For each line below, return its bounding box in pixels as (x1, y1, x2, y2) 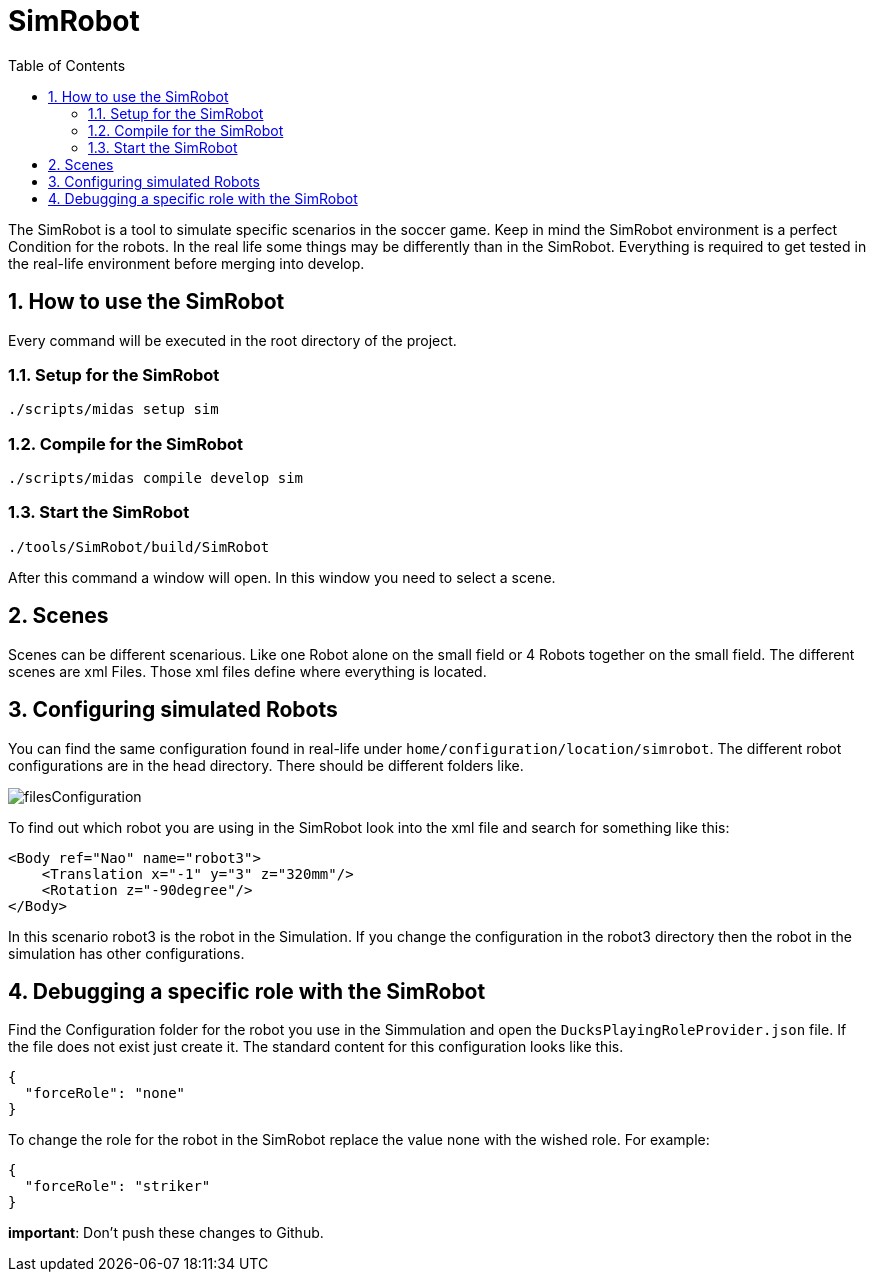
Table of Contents (8, 56, 126, 74)
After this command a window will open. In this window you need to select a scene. (8, 568, 556, 586)
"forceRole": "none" (24, 1085, 186, 1102)
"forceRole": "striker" (24, 1178, 211, 1195)
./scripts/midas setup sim (8, 401, 219, 418)
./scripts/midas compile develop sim (8, 470, 304, 487)
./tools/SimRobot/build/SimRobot (8, 538, 270, 555)
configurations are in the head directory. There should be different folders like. (8, 756, 524, 774)
